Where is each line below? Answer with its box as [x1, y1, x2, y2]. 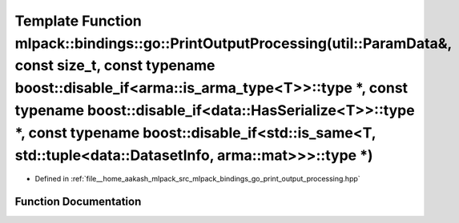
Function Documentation [14, 195, 142, 209]
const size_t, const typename [14, 57, 215, 75]
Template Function [14, 12, 142, 30]
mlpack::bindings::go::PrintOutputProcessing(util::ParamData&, [14, 34, 453, 52]
